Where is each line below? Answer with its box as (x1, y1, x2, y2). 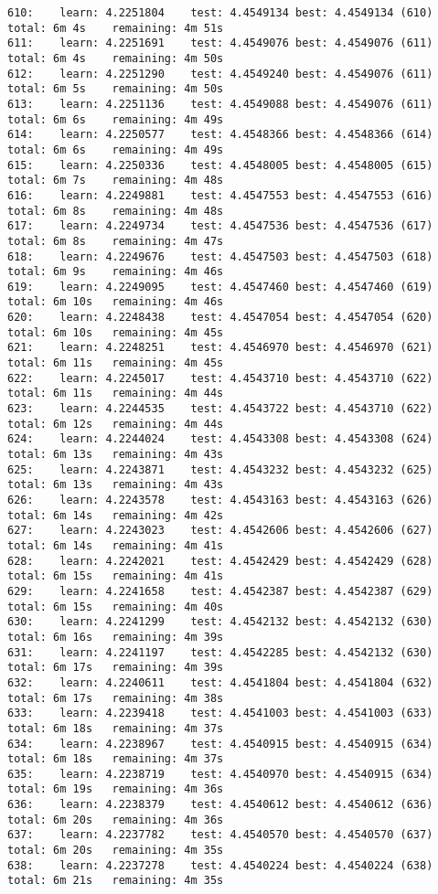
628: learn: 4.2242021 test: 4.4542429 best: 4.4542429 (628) (7, 554, 433, 568)
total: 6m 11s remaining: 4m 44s (7, 387, 224, 400)
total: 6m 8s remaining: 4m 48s (7, 204, 224, 218)
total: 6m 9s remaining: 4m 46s (7, 265, 224, 279)
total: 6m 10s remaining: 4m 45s (7, 325, 224, 339)
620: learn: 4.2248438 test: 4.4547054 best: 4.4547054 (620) (7, 311, 433, 325)
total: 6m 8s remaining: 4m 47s (7, 234, 224, 248)
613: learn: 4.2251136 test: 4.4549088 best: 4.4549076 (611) (7, 97, 433, 111)
